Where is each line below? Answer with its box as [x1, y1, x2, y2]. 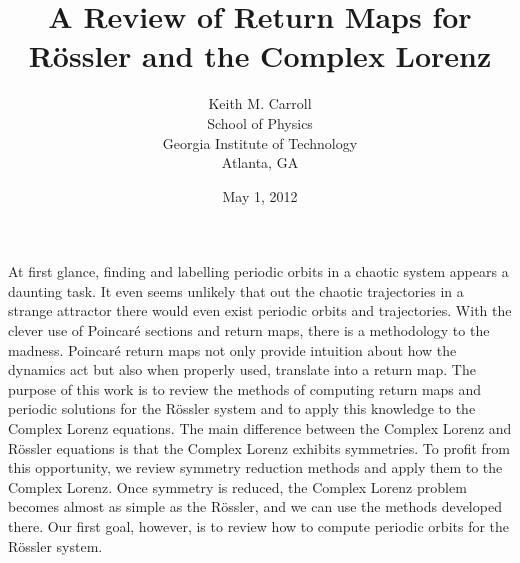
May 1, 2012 [222, 185, 298, 206]
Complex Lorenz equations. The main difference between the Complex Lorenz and [8, 418, 512, 439]
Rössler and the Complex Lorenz [28, 35, 492, 76]
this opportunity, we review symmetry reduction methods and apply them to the [8, 457, 503, 478]
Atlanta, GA [221, 152, 299, 173]
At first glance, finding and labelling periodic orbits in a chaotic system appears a [8, 261, 509, 282]
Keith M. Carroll [208, 93, 312, 114]
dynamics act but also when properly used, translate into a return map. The [8, 359, 476, 380]
